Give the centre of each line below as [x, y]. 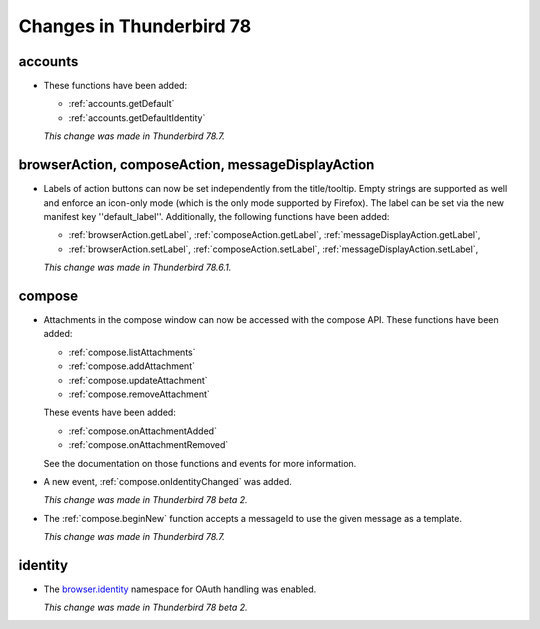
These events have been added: [110, 412]
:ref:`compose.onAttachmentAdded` [142, 431]
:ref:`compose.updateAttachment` [138, 380]
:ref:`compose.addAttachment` [131, 366]
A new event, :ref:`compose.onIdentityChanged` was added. [167, 481]
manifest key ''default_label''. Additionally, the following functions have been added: [216, 216]
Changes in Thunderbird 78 [135, 26]
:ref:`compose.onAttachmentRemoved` [148, 445]
